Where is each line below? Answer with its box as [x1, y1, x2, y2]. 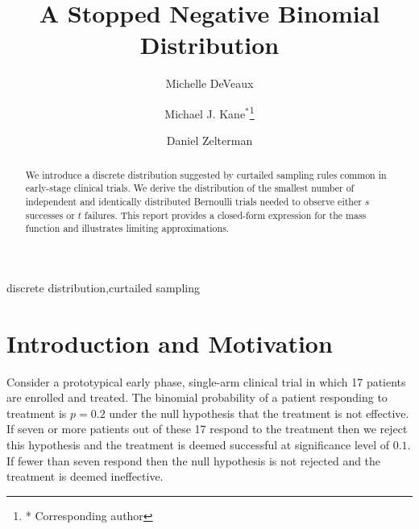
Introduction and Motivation [6, 326, 333, 359]
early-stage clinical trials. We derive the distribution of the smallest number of [25, 181, 355, 195]
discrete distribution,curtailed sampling [6, 279, 200, 295]
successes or [25, 208, 75, 221]
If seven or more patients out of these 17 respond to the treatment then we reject [6, 420, 408, 437]
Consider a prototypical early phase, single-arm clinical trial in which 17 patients [6, 373, 406, 390]
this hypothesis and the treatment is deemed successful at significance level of [6, 436, 390, 453]
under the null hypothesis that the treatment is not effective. [109, 404, 409, 421]
